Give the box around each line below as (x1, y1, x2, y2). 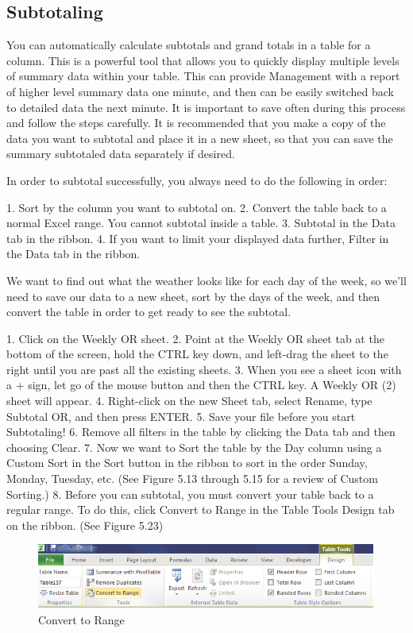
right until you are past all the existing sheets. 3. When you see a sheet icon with (6, 361, 402, 377)
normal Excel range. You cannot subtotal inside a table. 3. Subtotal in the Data (6, 214, 396, 231)
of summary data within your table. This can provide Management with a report (6, 68, 400, 84)
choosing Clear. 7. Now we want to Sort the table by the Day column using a (6, 438, 382, 455)
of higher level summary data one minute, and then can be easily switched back (6, 83, 394, 99)
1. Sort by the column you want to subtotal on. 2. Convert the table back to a (6, 199, 387, 215)
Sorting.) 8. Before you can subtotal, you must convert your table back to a (6, 485, 374, 502)
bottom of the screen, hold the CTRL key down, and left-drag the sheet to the (6, 345, 388, 362)
